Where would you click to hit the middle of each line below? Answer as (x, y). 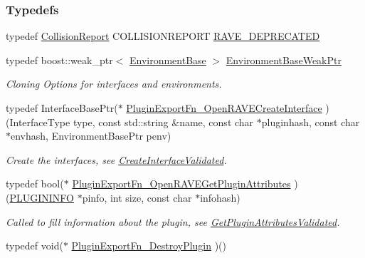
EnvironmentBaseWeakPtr (284, 60)
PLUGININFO (42, 197)
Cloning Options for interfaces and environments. (114, 84)
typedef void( (35, 246)
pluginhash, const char (311, 122)
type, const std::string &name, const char (163, 122)
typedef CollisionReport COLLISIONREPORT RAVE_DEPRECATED (163, 36)
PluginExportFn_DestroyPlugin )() (149, 246)
